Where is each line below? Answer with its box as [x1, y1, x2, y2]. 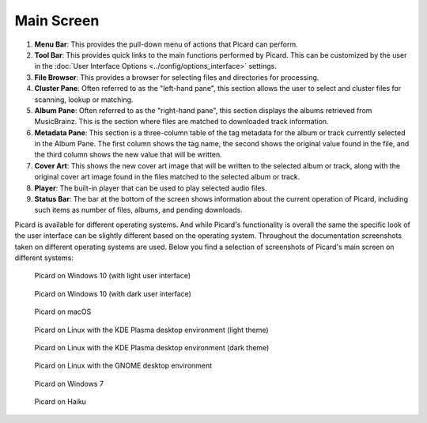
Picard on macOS [34, 307, 92, 316]
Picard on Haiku [34, 397, 87, 406]
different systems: [14, 253, 74, 262]
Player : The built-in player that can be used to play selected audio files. [34, 183, 267, 193]
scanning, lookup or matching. [34, 95, 134, 104]
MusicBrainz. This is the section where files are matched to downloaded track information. [34, 117, 329, 127]
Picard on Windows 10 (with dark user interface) [34, 289, 191, 298]
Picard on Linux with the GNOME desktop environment [34, 361, 213, 371]
